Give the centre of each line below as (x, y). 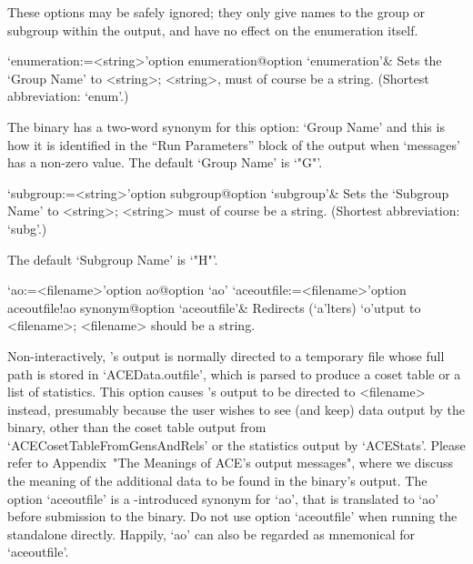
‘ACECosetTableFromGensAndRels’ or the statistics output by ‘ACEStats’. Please (236, 444)
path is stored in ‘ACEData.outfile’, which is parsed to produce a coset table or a (234, 373)
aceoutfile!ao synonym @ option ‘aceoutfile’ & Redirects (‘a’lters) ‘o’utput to (214, 307)
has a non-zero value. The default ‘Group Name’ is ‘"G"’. (165, 162)
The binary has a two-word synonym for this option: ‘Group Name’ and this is (226, 126)
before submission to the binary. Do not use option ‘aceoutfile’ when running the (232, 516)
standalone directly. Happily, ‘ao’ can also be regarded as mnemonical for (211, 534)
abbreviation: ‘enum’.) (68, 96)
